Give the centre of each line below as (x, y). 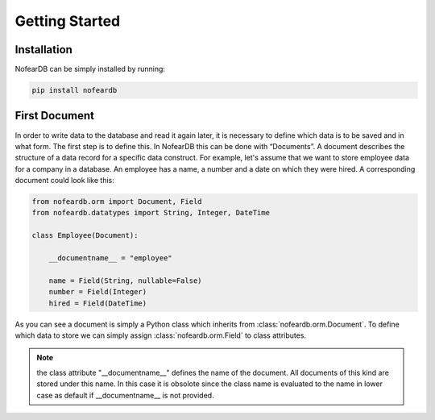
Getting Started (68, 21)
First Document (54, 116)
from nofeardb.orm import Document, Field (117, 202)
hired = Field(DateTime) (98, 303)
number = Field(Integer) (98, 292)
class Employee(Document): (85, 235)
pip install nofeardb (75, 90)
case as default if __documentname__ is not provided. (125, 395)
